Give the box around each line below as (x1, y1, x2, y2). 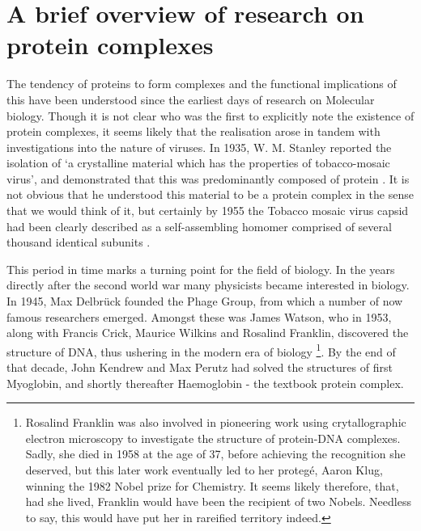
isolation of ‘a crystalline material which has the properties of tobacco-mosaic (6, 154, 390, 171)
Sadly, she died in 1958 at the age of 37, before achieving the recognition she (25, 445, 406, 462)
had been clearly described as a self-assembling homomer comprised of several (6, 217, 392, 234)
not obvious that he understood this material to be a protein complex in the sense (6, 186, 414, 203)
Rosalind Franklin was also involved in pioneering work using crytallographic (25, 414, 406, 431)
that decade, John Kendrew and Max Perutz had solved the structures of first (6, 359, 393, 376)
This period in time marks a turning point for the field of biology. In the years (6, 260, 395, 277)
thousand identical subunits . (6, 234, 151, 251)
